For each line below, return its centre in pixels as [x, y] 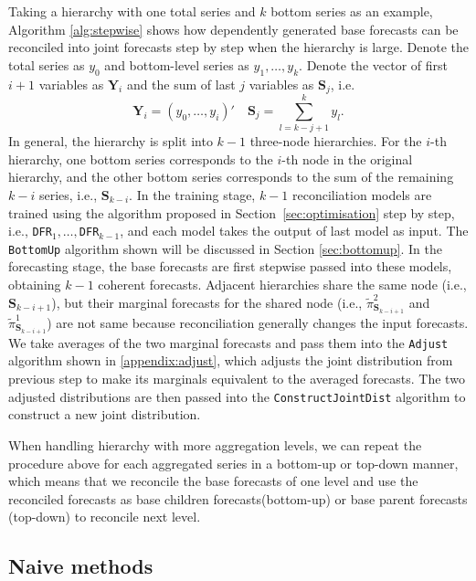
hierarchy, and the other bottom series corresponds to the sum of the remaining [231, 177]
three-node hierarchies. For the [336, 141]
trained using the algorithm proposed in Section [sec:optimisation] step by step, [232, 212]
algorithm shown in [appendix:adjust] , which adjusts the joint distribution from [231, 360]
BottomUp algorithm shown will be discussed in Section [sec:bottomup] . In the [225, 248]
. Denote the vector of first [373, 64]
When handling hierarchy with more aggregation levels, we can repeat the [215, 444]
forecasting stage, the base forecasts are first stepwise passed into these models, [230, 266]
